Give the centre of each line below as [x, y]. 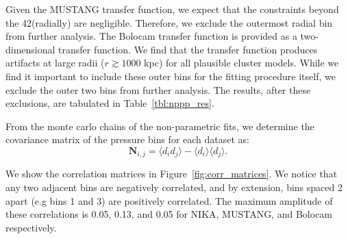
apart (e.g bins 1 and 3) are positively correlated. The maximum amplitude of [169, 200]
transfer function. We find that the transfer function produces [188, 49]
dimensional [30, 49]
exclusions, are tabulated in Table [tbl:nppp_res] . [110, 103]
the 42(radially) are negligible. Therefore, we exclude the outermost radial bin [169, 22]
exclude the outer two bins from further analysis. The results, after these [158, 89]
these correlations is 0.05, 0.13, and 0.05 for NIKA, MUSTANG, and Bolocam [169, 214]
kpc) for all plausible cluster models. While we [241, 63]
